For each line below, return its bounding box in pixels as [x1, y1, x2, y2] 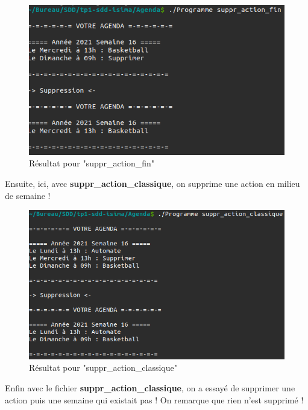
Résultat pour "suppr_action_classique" [29, 361, 177, 374]
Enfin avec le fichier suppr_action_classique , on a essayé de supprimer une [5, 381, 295, 394]
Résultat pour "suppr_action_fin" [29, 157, 155, 169]
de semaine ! [5, 189, 51, 201]
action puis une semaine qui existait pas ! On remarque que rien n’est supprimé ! [5, 393, 304, 406]
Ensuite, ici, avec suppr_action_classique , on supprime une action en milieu [5, 177, 300, 189]
